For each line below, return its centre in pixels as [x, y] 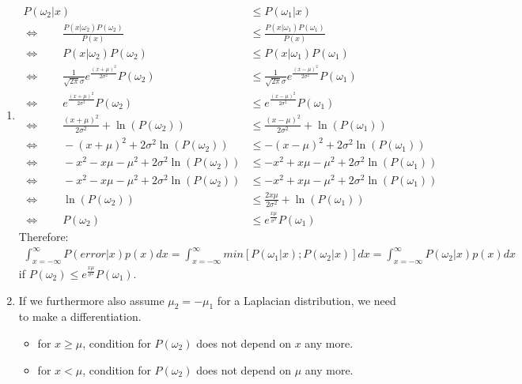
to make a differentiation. [80, 316]
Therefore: [43, 237]
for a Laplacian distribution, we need [306, 300]
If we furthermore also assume [91, 300]
